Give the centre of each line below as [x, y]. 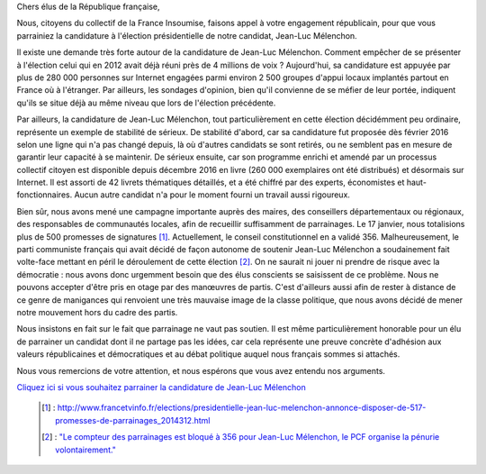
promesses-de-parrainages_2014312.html [133, 420]
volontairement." [86, 450]
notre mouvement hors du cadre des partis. [97, 312]
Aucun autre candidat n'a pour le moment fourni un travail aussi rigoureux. [212, 195]
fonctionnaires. [45, 195]
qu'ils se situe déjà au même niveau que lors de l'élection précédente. [146, 103]
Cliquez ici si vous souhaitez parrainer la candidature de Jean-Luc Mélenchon [161, 387]
